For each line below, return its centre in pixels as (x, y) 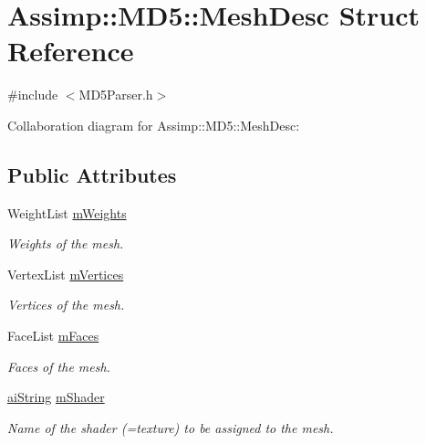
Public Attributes (92, 174)
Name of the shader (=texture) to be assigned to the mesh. (171, 427)
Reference (71, 51)
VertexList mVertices (66, 274)
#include (33, 95)
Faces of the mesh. (59, 366)
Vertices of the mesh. (66, 305)
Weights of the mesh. (66, 243)
